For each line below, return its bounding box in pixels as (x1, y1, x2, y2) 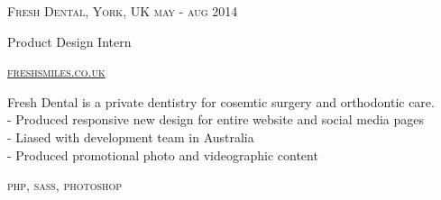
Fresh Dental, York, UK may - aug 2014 (7, 2, 238, 20)
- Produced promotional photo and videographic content (7, 145, 318, 164)
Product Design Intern (7, 32, 132, 50)
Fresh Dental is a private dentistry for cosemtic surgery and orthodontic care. (7, 92, 435, 111)
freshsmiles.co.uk (7, 62, 106, 81)
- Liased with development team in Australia (7, 127, 254, 146)
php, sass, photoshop (7, 176, 123, 195)
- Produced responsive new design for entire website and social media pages (7, 110, 424, 129)
